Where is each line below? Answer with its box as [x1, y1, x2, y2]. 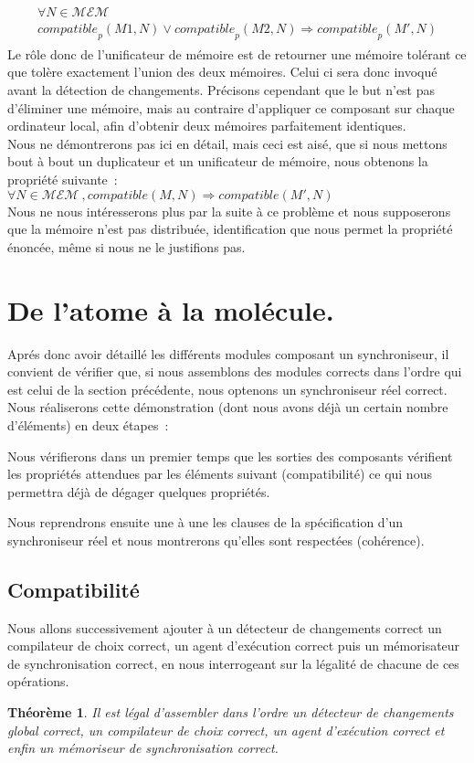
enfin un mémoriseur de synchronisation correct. [7, 738, 279, 758]
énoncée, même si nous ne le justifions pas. [7, 237, 246, 256]
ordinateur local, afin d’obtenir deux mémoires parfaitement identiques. [7, 116, 406, 135]
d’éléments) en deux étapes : [7, 415, 169, 434]
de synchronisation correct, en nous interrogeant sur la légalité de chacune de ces [7, 653, 459, 673]
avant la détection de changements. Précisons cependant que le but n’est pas [7, 80, 436, 100]
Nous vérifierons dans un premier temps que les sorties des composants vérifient [7, 446, 453, 465]
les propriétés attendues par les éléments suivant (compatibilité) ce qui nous [7, 464, 432, 483]
